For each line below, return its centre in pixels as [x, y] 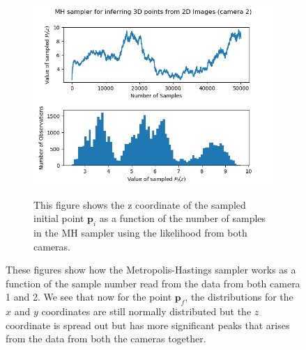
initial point [59, 218]
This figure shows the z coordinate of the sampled [140, 204]
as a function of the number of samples [183, 218]
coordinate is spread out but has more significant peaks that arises [148, 325]
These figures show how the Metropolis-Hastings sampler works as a [151, 270]
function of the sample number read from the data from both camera [153, 283]
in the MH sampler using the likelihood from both [140, 232]
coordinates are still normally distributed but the [146, 311]
